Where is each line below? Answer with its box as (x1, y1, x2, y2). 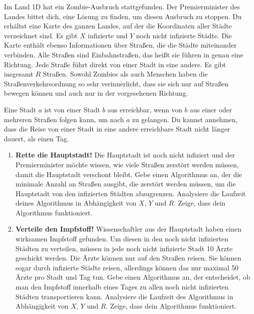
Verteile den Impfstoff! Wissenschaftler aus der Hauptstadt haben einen (15, 224, 242, 234)
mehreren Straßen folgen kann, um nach (4, 114, 124, 124)
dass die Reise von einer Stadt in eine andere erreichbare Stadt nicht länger (4, 124, 230, 134)
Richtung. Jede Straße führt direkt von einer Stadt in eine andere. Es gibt (4, 59, 226, 69)
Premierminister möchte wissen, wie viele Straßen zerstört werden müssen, (15, 159, 239, 169)
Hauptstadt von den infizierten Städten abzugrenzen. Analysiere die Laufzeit (15, 188, 246, 198)
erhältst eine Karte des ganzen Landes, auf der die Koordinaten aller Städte (4, 21, 232, 31)
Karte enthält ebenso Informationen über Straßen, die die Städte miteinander (4, 40, 237, 50)
